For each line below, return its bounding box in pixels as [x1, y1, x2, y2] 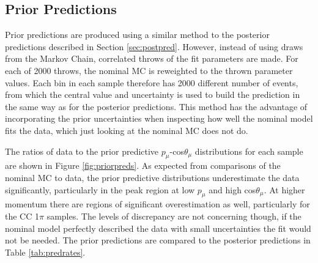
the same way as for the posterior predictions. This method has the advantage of [5, 100, 308, 113]
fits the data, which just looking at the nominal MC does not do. [5, 124, 248, 136]
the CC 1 [5, 209, 39, 222]
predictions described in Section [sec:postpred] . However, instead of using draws [5, 40, 303, 53]
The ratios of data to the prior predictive [5, 144, 159, 157]
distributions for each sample [194, 144, 303, 157]
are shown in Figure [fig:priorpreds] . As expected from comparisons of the [5, 159, 281, 172]
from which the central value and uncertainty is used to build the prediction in [5, 88, 300, 101]
